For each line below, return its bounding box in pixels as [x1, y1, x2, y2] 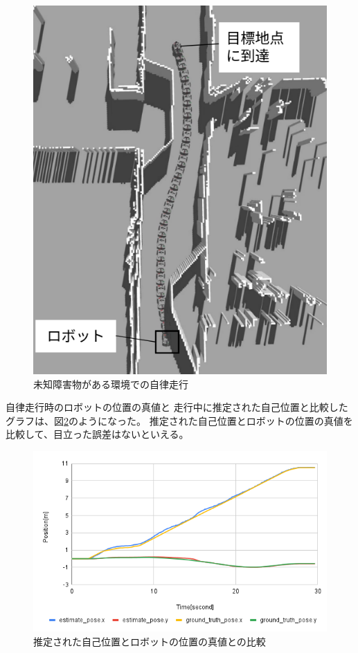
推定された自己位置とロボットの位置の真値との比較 [33, 634, 266, 648]
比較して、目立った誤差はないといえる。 [6, 427, 189, 441]
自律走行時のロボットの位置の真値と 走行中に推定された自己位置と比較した [6, 400, 348, 414]
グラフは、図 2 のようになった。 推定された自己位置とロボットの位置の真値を [6, 413, 353, 427]
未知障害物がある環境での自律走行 [33, 376, 188, 391]
